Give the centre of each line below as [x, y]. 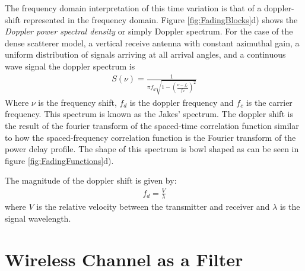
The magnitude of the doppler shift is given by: [91, 180]
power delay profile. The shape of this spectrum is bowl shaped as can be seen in [152, 149]
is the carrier [269, 102]
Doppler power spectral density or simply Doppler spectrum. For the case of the [149, 31]
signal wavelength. [38, 218]
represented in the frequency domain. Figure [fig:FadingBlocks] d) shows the [161, 19]
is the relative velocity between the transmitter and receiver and [153, 207]
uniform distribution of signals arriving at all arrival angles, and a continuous [145, 54]
